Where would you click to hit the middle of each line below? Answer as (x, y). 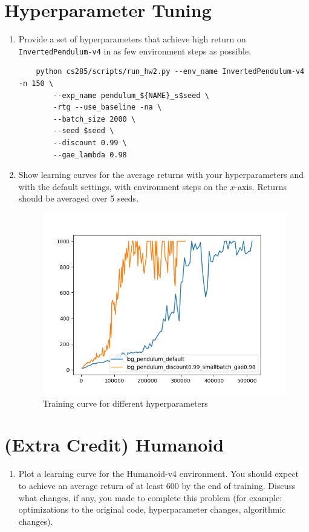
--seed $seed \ (84, 131)
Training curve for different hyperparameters (125, 403)
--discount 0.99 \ (90, 143)
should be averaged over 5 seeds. (79, 198)
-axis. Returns (261, 186)
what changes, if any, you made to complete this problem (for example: (150, 497)
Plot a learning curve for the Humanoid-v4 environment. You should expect (159, 474)
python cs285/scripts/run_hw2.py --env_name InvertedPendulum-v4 (170, 72)
